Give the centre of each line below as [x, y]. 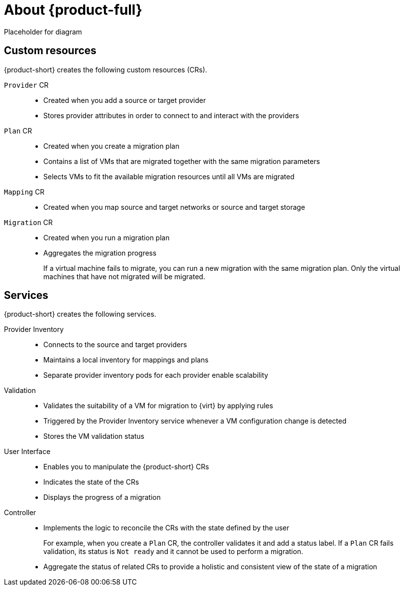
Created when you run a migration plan [107, 237]
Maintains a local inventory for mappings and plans [126, 360]
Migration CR [29, 222]
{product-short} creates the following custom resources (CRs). [106, 69]
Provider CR [26, 85]
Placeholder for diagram [43, 32]
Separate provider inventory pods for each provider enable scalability [156, 375]
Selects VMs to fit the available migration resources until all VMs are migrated [169, 176]
